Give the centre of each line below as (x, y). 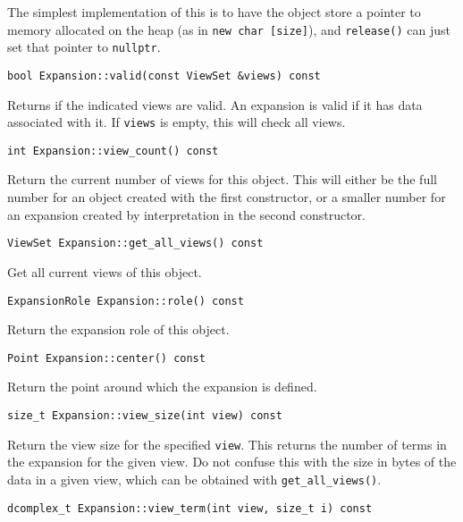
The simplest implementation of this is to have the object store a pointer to (214, 12)
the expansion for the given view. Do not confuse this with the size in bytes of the (232, 462)
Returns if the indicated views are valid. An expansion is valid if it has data (215, 104)
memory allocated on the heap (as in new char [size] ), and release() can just (229, 29)
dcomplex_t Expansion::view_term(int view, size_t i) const (190, 508)
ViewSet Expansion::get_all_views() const (135, 244)
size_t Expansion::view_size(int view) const (145, 416)
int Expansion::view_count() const (113, 151)
